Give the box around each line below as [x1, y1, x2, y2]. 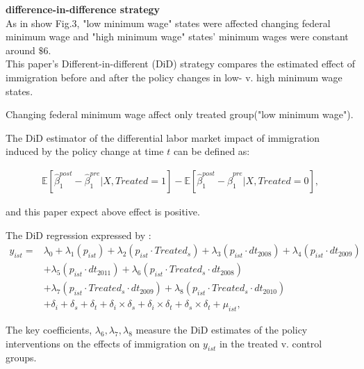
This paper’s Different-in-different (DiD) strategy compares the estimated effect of [6, 56, 356, 71]
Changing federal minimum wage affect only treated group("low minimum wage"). [6, 107, 354, 122]
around [6, 42, 35, 57]
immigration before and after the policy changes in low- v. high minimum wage [6, 69, 342, 84]
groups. [6, 350, 37, 365]
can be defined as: [173, 144, 250, 158]
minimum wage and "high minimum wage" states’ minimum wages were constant [6, 29, 349, 44]
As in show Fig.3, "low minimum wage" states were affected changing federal [6, 15, 331, 30]
